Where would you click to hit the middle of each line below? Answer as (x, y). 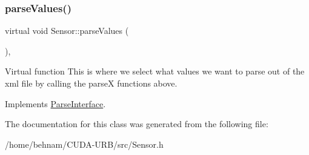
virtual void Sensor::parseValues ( (67, 31)
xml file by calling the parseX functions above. (91, 83)
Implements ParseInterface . (55, 103)
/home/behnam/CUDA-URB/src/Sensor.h (84, 144)
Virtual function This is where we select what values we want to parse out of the (155, 71)
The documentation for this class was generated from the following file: (137, 124)
